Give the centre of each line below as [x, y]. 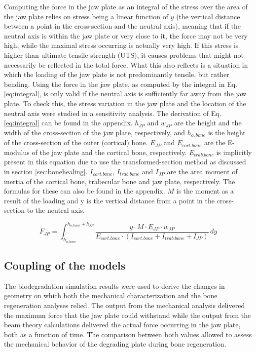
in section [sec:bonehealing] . [46, 171]
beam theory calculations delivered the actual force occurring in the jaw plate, [122, 325]
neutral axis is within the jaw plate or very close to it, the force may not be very [126, 35]
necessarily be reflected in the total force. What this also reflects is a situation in [126, 64]
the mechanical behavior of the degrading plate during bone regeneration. [115, 344]
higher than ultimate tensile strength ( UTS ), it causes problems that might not [124, 55]
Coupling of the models [65, 265]
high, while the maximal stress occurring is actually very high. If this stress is [121, 45]
